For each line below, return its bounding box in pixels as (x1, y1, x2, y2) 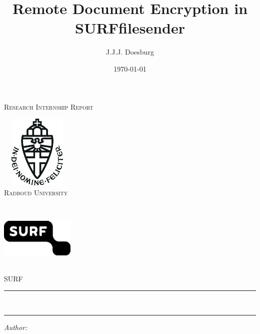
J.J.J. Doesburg (106, 47, 154, 57)
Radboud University (4, 187, 68, 198)
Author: (4, 321, 27, 332)
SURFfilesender (75, 18, 185, 38)
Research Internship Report (4, 101, 93, 112)
